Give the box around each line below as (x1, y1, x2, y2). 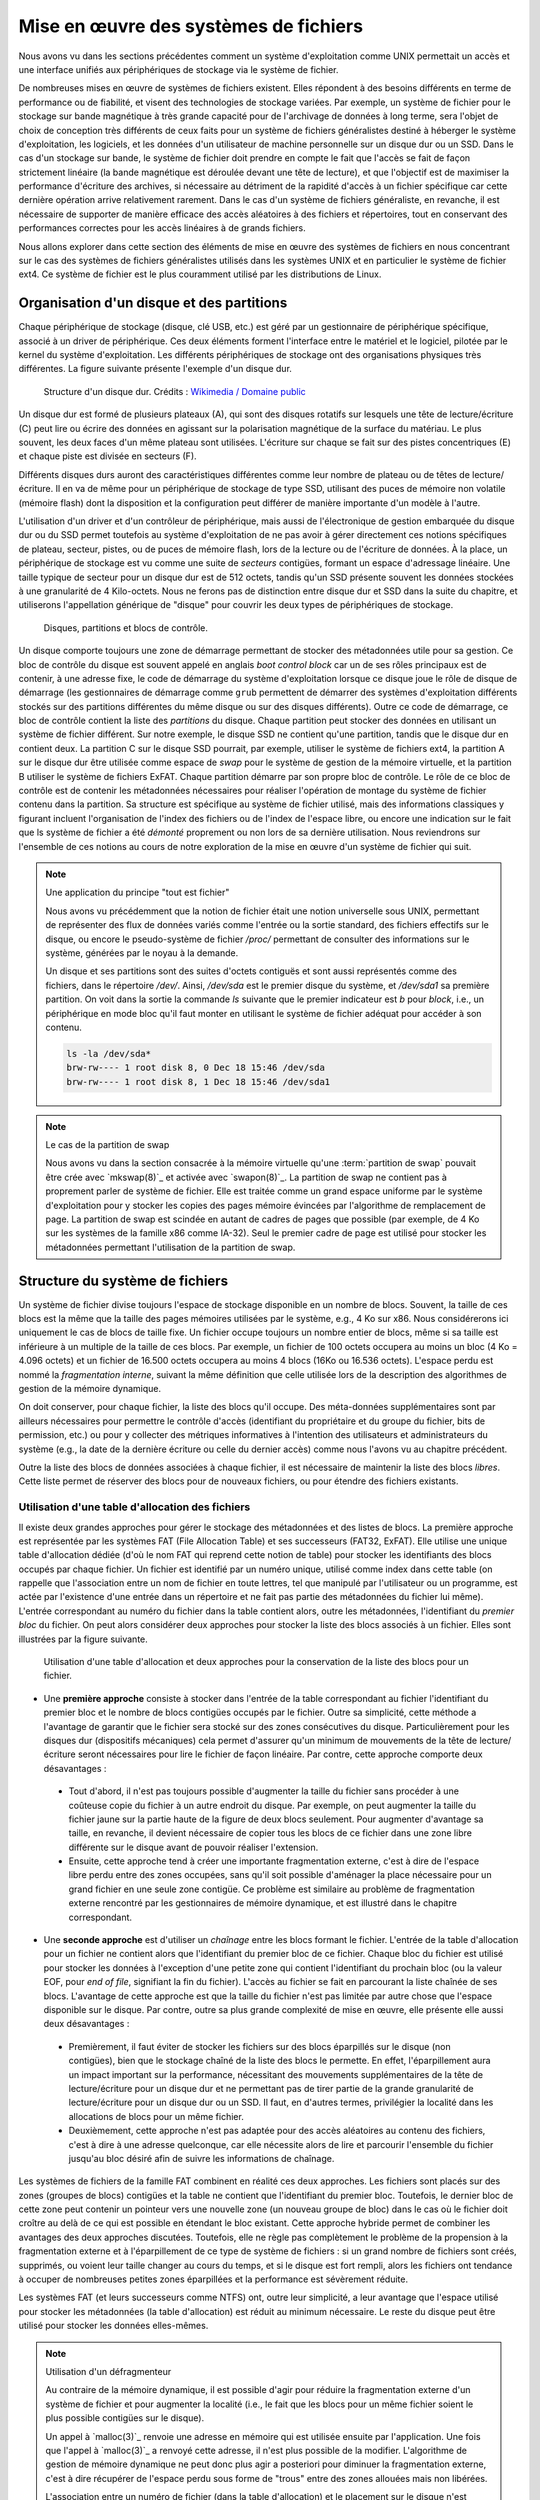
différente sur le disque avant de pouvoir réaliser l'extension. (68, 1841, 319, 1853)
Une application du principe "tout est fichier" (45, 886, 230, 899)
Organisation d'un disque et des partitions (18, 295, 288, 312)
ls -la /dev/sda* (66, 1048, 152, 1059)
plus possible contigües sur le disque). (45, 2412, 205, 2424)
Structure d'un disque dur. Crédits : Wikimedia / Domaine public (43, 385, 307, 397)
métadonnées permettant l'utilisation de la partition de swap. (45, 1241, 296, 1253)
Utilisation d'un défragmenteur (45, 2365, 172, 2377)
